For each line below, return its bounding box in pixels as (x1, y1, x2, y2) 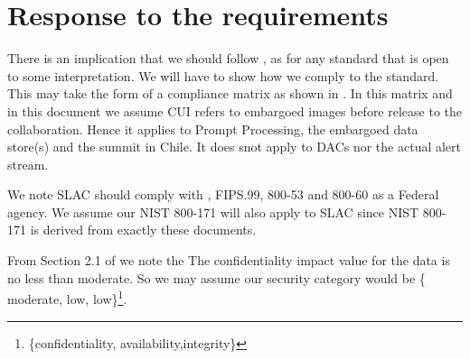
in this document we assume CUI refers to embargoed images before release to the (7, 101, 463, 120)
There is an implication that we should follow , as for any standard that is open (7, 49, 449, 68)
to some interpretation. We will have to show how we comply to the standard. (7, 66, 439, 85)
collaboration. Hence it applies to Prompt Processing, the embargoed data (7, 119, 418, 138)
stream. (7, 154, 49, 173)
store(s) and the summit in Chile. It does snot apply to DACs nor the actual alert (7, 137, 462, 156)
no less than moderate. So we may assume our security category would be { (7, 268, 426, 287)
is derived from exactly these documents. (30, 220, 257, 239)
